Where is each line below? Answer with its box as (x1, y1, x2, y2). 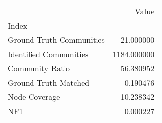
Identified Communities (8, 48, 89, 60)
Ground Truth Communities (8, 34, 105, 45)
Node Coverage (8, 91, 60, 102)
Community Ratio (8, 62, 70, 74)
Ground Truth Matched (8, 77, 90, 88)
